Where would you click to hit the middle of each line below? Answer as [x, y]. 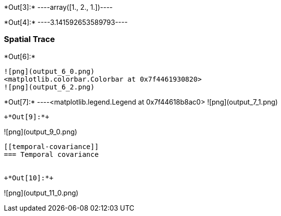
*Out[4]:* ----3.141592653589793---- [66, 22]
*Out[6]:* [20, 56]
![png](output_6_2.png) [49, 87]
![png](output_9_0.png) [41, 131]
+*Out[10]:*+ [29, 178]
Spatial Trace [30, 39]
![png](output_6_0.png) [49, 71]
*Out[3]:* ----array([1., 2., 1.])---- [58, 7]
